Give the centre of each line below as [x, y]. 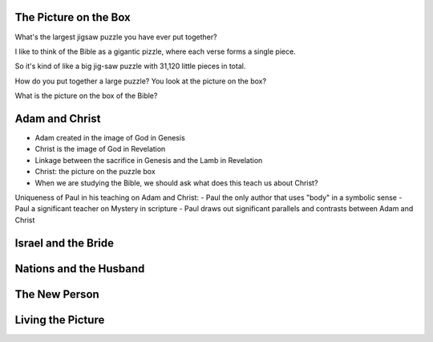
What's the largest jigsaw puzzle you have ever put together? [116, 37]
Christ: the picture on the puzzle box [95, 172]
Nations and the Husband [80, 269]
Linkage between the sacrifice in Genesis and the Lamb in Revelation [149, 160]
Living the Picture [60, 320]
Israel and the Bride [65, 243]
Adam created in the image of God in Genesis [110, 137]
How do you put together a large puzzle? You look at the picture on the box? [141, 81]
